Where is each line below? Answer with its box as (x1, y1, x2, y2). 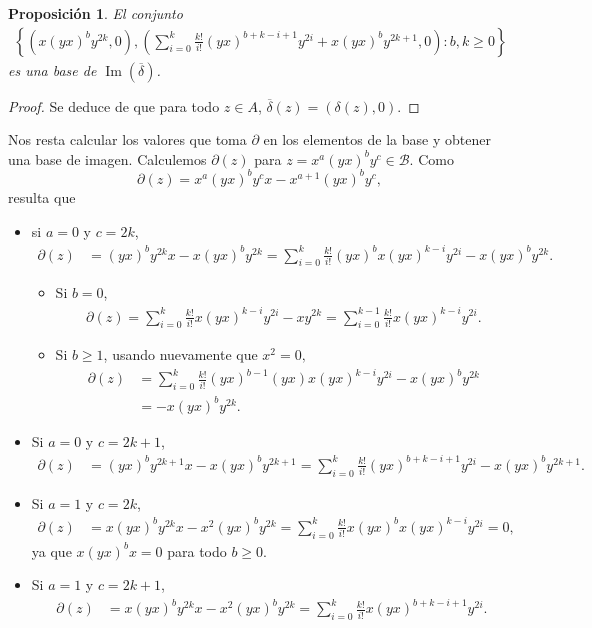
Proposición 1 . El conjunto (8, 3, 183, 23)
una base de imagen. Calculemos (8, 148, 207, 169)
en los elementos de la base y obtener (263, 129, 491, 150)
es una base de (8, 59, 97, 80)
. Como (409, 148, 454, 169)
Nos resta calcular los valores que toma (8, 129, 247, 150)
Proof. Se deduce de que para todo (8, 95, 220, 116)
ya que (31, 540, 72, 561)
